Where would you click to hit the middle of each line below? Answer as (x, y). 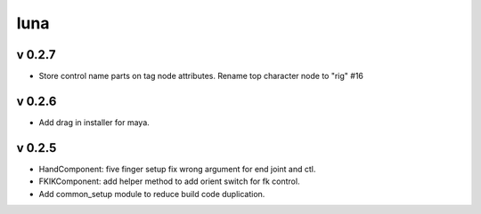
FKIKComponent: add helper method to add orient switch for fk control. (169, 181)
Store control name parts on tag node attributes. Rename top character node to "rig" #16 (201, 76)
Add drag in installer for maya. (94, 122)
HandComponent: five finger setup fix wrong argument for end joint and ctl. (177, 169)
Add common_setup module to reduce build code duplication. (152, 194)
